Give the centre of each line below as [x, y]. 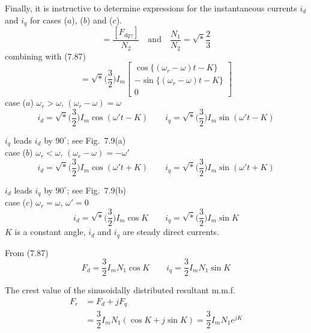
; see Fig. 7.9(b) [97, 190]
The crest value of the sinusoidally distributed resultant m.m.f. [120, 290]
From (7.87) [27, 252]
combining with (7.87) [45, 56]
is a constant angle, [50, 232]
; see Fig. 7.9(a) [96, 140]
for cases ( [48, 20]
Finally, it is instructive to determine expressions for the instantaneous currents [151, 8]
